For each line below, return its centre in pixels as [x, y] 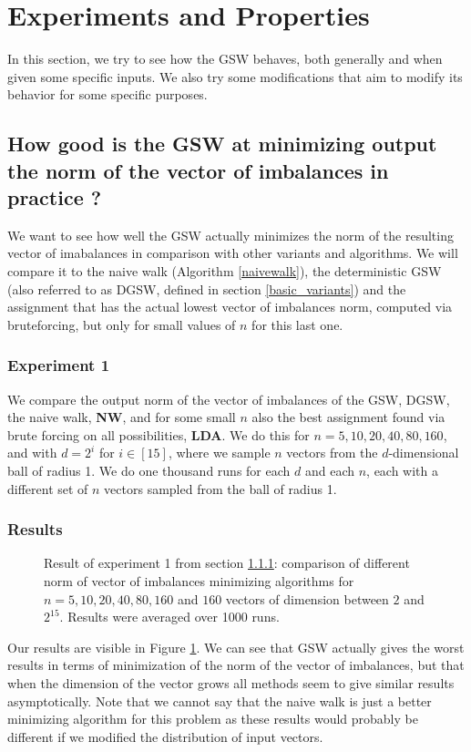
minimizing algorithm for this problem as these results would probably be [213, 719]
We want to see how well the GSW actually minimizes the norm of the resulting [230, 235]
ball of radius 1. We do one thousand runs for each [149, 471]
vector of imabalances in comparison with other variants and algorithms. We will [233, 253]
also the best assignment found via [348, 417]
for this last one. [297, 324]
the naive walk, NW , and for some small [122, 417]
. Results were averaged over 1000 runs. [169, 617]
